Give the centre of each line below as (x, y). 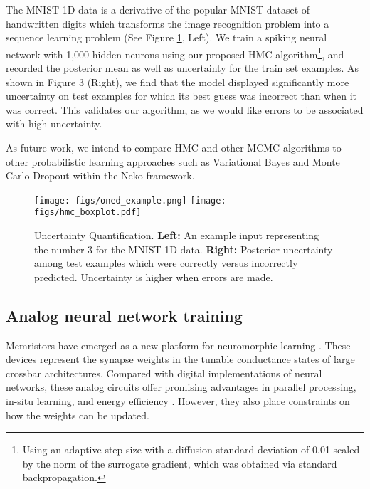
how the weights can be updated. (78, 415)
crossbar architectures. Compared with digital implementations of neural (164, 373)
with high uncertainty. (54, 123)
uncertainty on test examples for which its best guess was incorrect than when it (181, 96)
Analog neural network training (124, 315)
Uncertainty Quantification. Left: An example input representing (177, 235)
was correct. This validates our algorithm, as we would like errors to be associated (185, 109)
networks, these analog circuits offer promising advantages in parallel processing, (181, 387)
